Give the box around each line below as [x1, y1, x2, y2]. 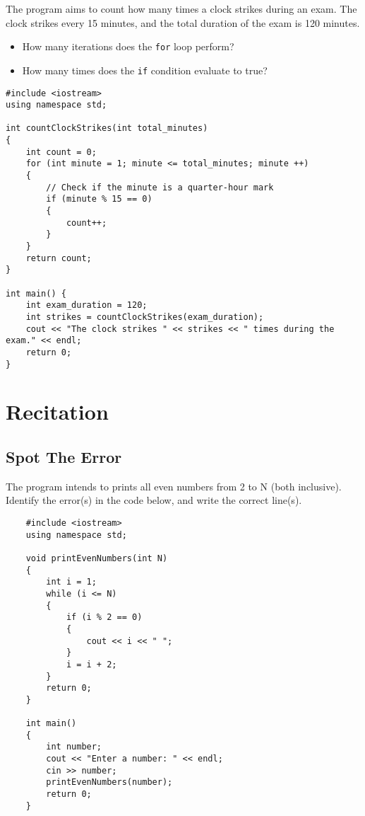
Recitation [6, 397, 109, 426]
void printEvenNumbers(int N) [25, 553, 168, 563]
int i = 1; [46, 577, 97, 587]
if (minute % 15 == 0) [46, 194, 152, 205]
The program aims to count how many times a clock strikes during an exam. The [6, 1, 357, 16]
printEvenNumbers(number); [46, 777, 173, 788]
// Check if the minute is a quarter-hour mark [46, 182, 274, 192]
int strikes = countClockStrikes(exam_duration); [25, 311, 264, 322]
